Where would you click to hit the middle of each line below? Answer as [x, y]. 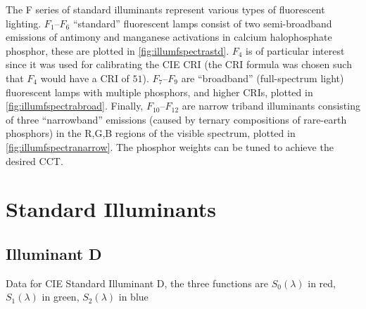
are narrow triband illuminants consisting [271, 106]
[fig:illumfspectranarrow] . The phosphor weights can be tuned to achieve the [170, 146]
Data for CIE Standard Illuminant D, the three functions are [137, 283]
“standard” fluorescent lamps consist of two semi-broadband [202, 23]
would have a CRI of [85, 78]
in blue [133, 297]
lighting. [24, 23]
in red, [322, 283]
